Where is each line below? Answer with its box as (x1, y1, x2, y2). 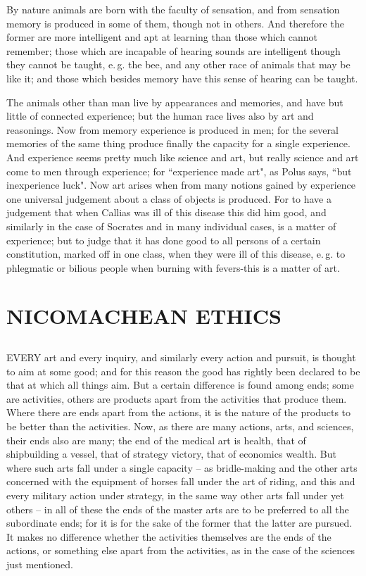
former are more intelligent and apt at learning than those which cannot (6, 30, 318, 44)
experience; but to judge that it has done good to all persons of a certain (6, 232, 321, 247)
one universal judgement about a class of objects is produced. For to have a (6, 191, 332, 206)
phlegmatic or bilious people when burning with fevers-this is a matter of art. (6, 260, 340, 275)
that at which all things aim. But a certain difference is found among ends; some (6, 377, 354, 392)
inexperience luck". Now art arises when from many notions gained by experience (6, 177, 356, 192)
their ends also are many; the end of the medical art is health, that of (6, 432, 306, 447)
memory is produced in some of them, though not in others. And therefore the (6, 15, 344, 30)
